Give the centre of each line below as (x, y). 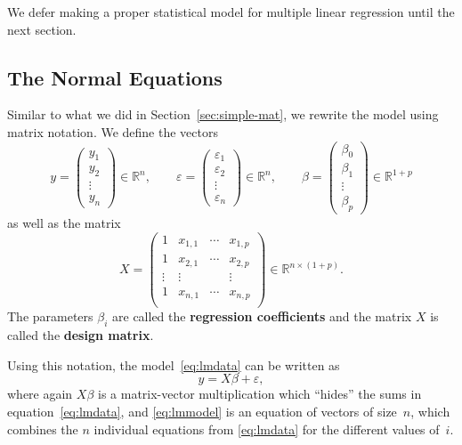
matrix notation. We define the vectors (113, 131)
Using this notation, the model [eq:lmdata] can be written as (174, 364)
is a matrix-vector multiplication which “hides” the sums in (260, 394)
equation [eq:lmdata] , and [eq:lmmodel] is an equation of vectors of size (202, 411)
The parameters (50, 316)
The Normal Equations (115, 77)
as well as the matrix (64, 223)
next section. (42, 29)
